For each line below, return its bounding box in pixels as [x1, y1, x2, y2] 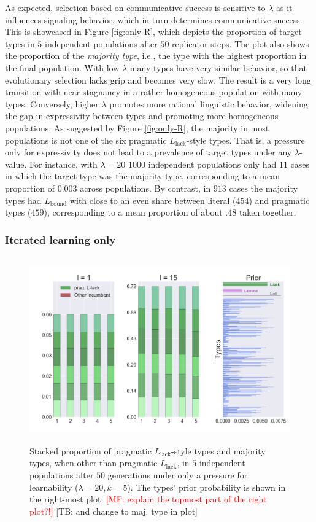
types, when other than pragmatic [29, 456, 158, 469]
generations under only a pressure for [107, 469, 248, 481]
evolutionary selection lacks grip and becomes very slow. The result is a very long [5, 73, 311, 86]
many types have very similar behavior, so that [129, 61, 307, 74]
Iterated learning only [5, 232, 116, 247]
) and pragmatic [249, 193, 310, 206]
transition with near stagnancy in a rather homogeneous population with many [5, 85, 303, 98]
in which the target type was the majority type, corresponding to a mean [5, 169, 280, 182]
